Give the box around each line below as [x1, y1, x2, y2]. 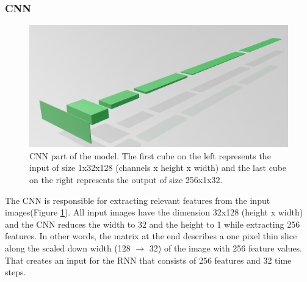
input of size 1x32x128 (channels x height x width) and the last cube [29, 161, 287, 174]
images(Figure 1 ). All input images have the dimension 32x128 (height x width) [5, 206, 303, 219]
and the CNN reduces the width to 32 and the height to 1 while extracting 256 [5, 217, 300, 230]
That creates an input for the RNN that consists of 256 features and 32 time [5, 253, 292, 266]
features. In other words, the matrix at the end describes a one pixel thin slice [5, 230, 297, 242]
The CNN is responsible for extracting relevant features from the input [5, 193, 270, 206]
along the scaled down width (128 [5, 241, 131, 254]
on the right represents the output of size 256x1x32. [29, 173, 223, 186]
